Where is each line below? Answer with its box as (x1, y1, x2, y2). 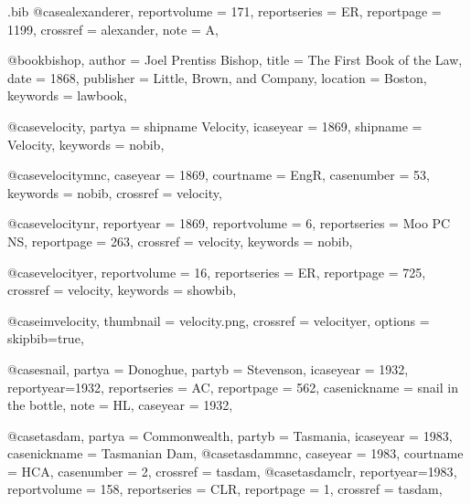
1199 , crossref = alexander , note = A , (7, 19, 219, 38)
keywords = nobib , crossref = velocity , (7, 183, 222, 202)
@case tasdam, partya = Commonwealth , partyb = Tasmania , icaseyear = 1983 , (7, 425, 453, 445)
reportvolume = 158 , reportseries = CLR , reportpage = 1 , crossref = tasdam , (7, 479, 443, 499)
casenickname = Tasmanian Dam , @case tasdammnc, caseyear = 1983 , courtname (7, 444, 464, 463)
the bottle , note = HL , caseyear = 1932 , (7, 395, 233, 415)
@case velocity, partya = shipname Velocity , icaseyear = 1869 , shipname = (7, 116, 423, 135)
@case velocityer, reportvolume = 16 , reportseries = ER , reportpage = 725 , (7, 262, 426, 281)
